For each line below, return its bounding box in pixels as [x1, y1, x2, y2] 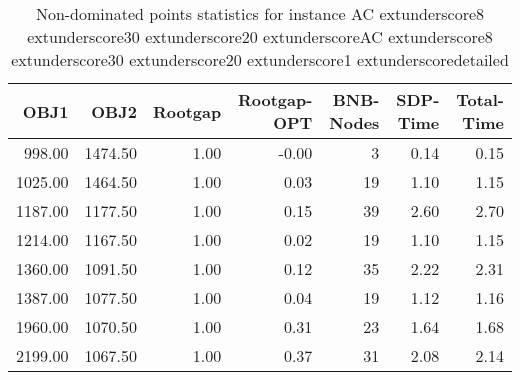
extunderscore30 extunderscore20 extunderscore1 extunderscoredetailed [11, 48, 509, 71]
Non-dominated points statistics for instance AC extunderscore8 [35, 2, 485, 25]
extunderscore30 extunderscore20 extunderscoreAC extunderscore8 [27, 25, 493, 48]
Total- [456, 88, 504, 111]
